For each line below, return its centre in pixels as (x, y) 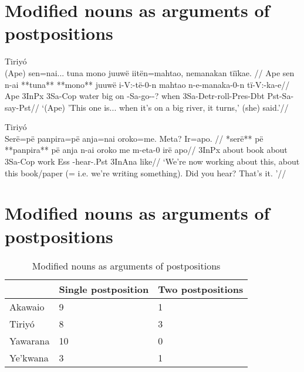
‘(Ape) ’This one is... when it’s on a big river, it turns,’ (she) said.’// (165, 107)
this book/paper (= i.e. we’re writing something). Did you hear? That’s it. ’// (146, 173)
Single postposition (104, 289)
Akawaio (27, 306)
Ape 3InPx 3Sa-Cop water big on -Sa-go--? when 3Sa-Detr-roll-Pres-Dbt (135, 96)
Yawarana (30, 340)
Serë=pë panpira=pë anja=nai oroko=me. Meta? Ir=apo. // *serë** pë (134, 138)
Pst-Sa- (281, 96)
